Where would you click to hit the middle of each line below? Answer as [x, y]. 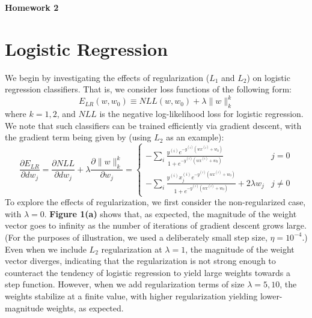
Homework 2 [32, 7]
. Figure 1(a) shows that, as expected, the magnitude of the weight [170, 213]
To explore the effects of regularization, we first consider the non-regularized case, [155, 202]
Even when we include [46, 249]
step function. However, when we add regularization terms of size [125, 284]
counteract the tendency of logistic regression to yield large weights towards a [148, 272]
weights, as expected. [85, 307]
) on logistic [268, 77]
